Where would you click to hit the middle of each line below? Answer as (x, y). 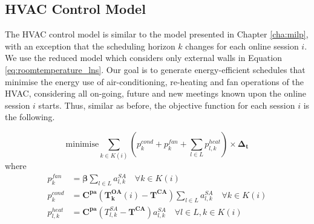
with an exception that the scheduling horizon (90, 46)
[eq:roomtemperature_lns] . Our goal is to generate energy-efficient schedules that (155, 69)
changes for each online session (242, 46)
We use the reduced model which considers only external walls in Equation (143, 58)
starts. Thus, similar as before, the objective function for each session (167, 105)
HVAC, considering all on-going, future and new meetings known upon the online (156, 93)
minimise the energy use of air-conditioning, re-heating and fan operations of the (154, 81)
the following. (30, 117)
